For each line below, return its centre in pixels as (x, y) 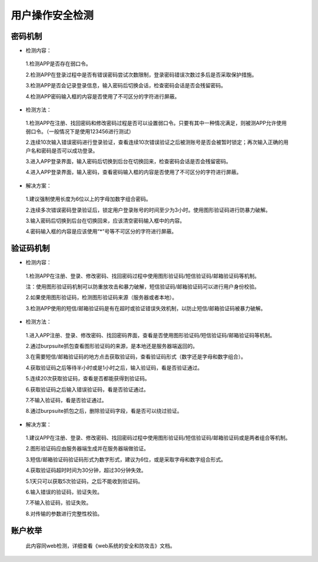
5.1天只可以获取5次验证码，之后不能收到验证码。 (85, 481)
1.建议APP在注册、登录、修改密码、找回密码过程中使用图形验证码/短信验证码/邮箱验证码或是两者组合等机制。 (158, 438)
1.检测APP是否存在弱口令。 (58, 64)
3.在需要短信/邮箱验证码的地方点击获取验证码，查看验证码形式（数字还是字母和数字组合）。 (136, 357)
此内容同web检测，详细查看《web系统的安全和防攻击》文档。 (100, 546)
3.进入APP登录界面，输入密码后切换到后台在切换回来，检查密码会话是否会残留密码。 (128, 161)
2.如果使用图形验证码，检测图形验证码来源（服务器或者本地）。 (102, 297)
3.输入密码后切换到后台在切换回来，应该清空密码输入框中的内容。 (105, 221)
